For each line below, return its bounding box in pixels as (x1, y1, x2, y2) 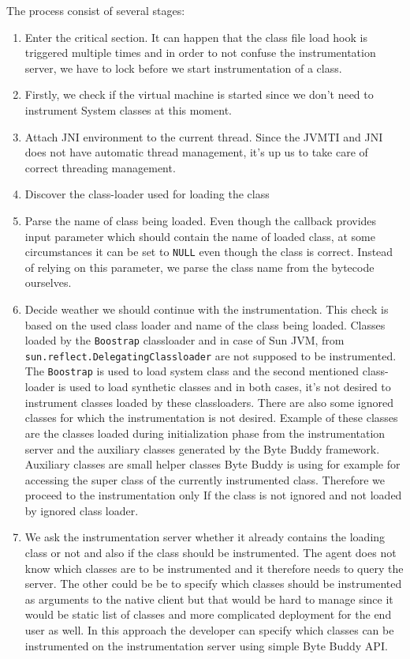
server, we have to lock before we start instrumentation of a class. (24, 59, 342, 76)
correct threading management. (24, 159, 176, 175)
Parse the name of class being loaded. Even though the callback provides (24, 212, 377, 228)
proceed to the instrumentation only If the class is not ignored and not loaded (24, 487, 402, 503)
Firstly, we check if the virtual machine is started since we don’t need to (24, 86, 374, 103)
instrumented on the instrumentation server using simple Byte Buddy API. (24, 637, 388, 653)
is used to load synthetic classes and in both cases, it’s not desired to (58, 378, 391, 395)
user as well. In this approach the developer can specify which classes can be (24, 622, 394, 638)
